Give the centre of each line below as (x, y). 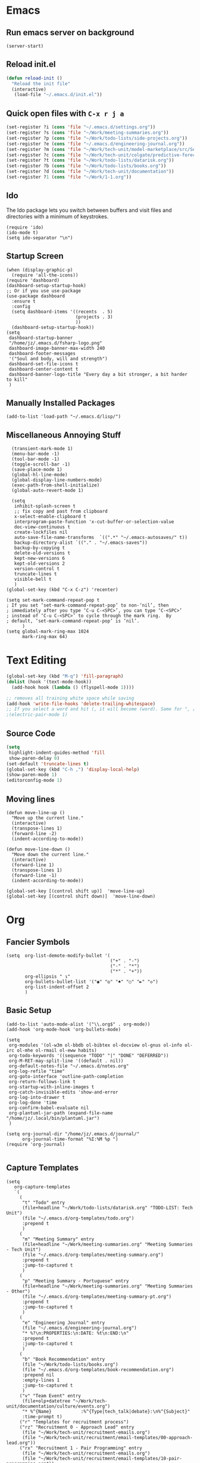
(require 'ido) (25, 227)
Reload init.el (31, 64)
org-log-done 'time (33, 1102)
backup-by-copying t (40, 548)
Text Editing (36, 660)
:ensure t (24, 301)
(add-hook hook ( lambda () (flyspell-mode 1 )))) (73, 687)
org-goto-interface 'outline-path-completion (66, 1076)
